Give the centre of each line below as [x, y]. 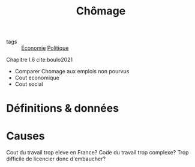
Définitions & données [62, 108]
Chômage [101, 11]
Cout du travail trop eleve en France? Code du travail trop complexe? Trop [97, 153]
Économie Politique [45, 48]
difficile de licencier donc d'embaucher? [56, 159]
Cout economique [37, 78]
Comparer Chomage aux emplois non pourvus [72, 71]
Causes [25, 136]
